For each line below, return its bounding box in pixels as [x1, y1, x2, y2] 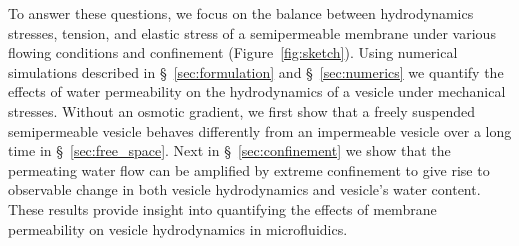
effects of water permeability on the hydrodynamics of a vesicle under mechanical [8, 81, 506, 102]
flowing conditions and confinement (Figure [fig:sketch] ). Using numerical [8, 42, 458, 63]
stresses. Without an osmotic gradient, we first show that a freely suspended [8, 100, 476, 121]
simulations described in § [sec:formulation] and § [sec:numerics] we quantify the [8, 61, 504, 82]
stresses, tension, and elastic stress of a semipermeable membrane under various [8, 22, 496, 43]
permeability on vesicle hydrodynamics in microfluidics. [8, 218, 348, 239]
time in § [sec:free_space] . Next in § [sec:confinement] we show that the [8, 140, 451, 161]
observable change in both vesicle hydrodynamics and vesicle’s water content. [8, 179, 481, 200]
